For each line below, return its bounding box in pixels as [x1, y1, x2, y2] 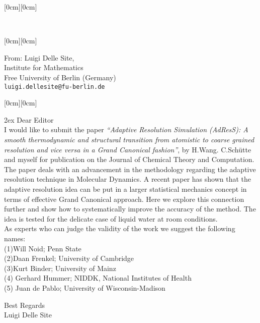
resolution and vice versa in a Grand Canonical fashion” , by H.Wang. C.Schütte [4, 144, 251, 154]
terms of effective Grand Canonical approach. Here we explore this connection [4, 193, 244, 204]
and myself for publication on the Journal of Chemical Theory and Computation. [4, 154, 254, 165]
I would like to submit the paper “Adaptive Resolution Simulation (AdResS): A [4, 124, 248, 135]
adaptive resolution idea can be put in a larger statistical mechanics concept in [4, 183, 247, 194]
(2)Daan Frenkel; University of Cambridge [4, 253, 134, 263]
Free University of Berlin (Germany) [4, 72, 116, 82]
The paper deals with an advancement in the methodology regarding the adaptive [4, 164, 256, 174]
